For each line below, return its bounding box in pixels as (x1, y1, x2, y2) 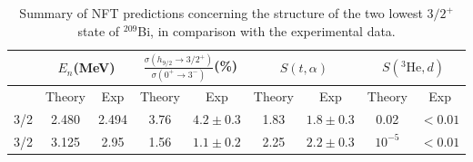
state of (77, 21, 120, 40)
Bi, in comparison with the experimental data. (137, 21, 396, 40)
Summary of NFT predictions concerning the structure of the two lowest (19, 4, 423, 22)
